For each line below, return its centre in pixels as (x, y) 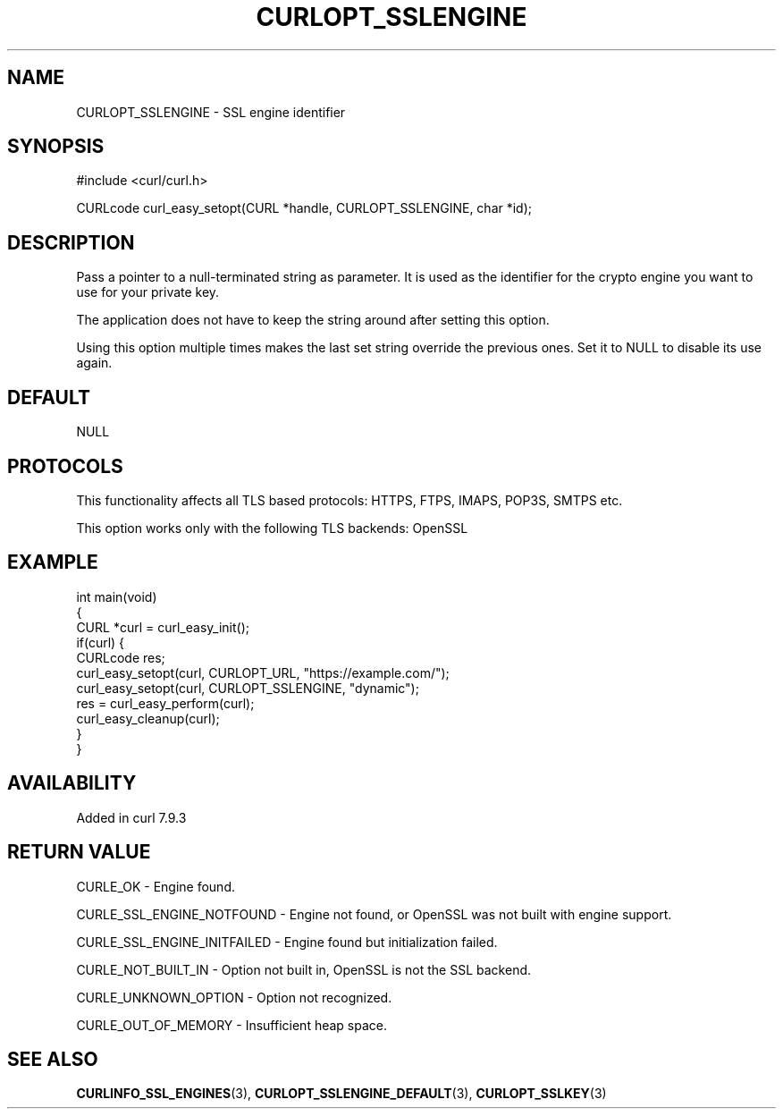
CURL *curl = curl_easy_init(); (163, 627)
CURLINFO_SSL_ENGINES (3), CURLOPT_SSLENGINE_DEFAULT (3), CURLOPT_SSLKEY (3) (341, 1094)
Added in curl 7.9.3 (131, 817)
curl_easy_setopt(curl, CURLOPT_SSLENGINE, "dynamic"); (248, 688)
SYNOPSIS (56, 147)
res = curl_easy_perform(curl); (165, 703)
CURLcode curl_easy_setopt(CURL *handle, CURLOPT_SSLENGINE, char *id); (304, 208)
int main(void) (117, 596)
